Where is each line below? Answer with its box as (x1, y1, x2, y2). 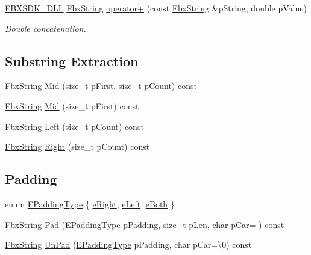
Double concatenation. (5, 22, 86, 34)
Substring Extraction (5, 51, 139, 70)
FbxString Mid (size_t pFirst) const (5, 99, 139, 112)
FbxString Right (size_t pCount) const (5, 140, 150, 153)
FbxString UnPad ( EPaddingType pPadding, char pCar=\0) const (5, 238, 252, 251)
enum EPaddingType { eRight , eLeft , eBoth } (5, 197, 175, 210)
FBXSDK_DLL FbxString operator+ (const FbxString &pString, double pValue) (5, 2, 307, 14)
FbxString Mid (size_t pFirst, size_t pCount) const (5, 79, 197, 92)
